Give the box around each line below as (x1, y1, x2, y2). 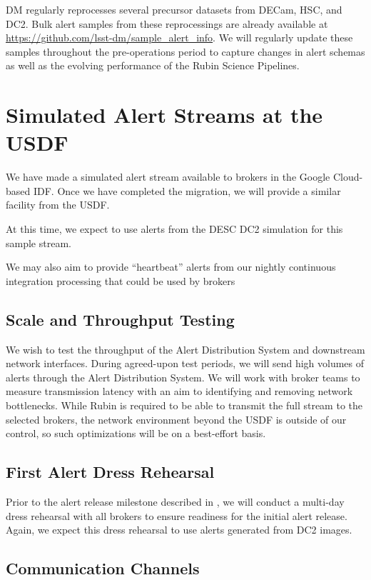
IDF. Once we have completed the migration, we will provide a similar (33, 183, 341, 198)
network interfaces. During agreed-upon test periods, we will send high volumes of (6, 356, 365, 371)
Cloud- (332, 169, 363, 184)
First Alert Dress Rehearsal (6, 461, 215, 483)
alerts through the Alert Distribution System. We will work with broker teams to (6, 369, 360, 384)
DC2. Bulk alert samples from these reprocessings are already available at (6, 16, 328, 31)
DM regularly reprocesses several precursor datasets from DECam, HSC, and (6, 2, 342, 16)
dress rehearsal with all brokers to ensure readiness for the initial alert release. (6, 508, 347, 523)
